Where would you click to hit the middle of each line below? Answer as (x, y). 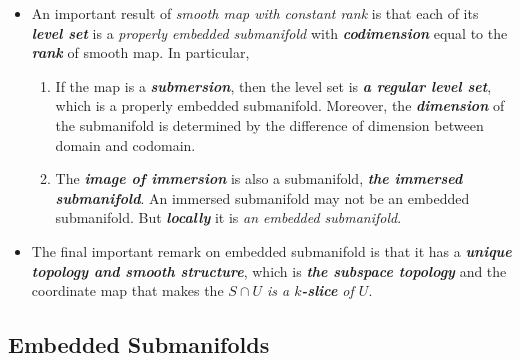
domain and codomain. (125, 144)
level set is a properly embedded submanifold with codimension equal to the (269, 32)
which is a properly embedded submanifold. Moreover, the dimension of (280, 105)
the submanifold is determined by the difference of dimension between (269, 124)
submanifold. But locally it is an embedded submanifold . (228, 217)
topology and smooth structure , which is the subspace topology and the (269, 270)
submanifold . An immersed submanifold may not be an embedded (262, 197)
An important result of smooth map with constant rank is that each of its (255, 13)
